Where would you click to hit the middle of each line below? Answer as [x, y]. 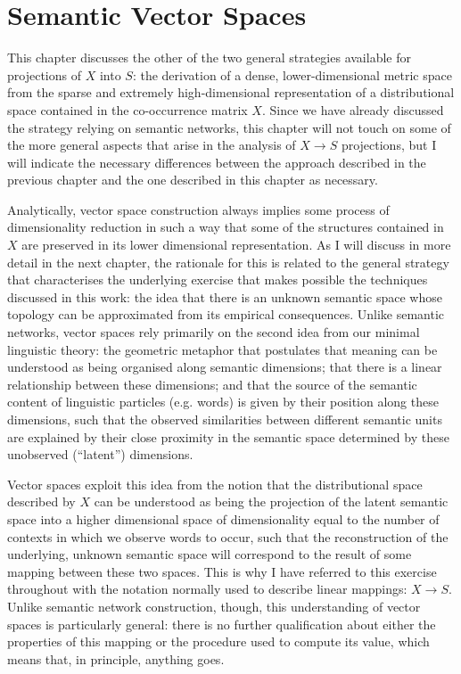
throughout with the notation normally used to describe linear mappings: [207, 589]
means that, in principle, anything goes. [116, 658]
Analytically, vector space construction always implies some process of [198, 209]
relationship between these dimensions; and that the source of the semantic [212, 384]
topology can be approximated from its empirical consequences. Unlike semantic [226, 314]
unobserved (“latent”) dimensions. [100, 454]
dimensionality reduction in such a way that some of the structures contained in [226, 227]
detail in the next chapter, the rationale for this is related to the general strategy [228, 262]
